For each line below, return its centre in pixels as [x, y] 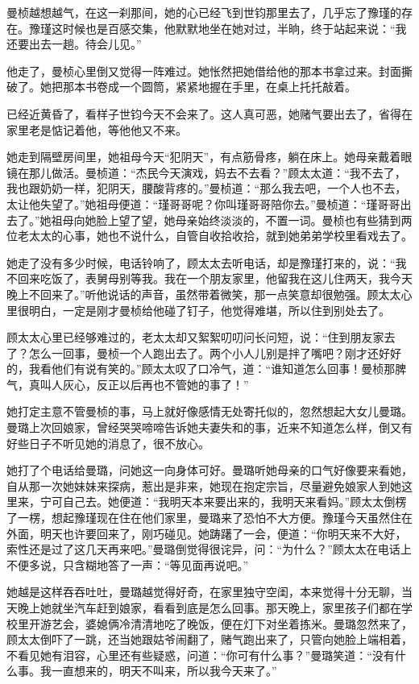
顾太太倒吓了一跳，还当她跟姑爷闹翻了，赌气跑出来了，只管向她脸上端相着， [209, 639]
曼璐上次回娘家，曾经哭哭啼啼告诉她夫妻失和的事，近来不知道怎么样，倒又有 [209, 427]
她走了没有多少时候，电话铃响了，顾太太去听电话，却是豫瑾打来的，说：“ [201, 262]
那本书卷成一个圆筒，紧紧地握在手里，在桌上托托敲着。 [209, 87]
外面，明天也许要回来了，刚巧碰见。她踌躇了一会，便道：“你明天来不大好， [207, 533]
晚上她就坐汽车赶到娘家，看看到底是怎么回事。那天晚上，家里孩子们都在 [209, 607]
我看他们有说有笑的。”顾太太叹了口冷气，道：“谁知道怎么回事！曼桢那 [212, 369]
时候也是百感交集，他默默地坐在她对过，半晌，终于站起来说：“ [229, 28]
